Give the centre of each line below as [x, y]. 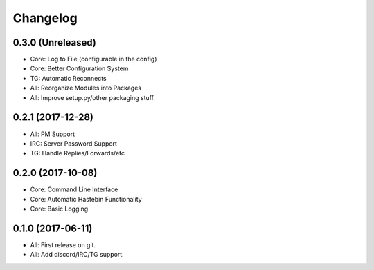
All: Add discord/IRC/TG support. [77, 255]
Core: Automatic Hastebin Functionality [86, 199]
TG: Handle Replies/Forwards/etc [78, 153]
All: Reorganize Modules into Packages [86, 88]
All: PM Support [53, 134]
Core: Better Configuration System [79, 68]
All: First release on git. [63, 244]
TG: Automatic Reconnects [68, 78]
